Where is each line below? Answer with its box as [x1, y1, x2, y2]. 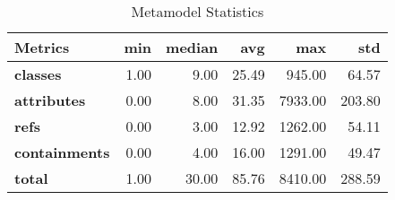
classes [14, 64, 62, 84]
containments [14, 142, 110, 162]
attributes [14, 90, 86, 110]
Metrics [14, 37, 70, 57]
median [166, 37, 219, 57]
